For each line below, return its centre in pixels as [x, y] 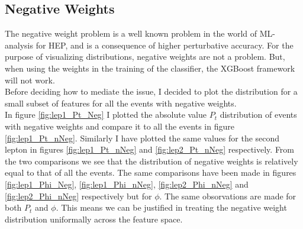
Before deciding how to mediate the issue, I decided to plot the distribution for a [151, 91]
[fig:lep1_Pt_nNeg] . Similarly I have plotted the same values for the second [142, 138]
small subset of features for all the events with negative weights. [121, 103]
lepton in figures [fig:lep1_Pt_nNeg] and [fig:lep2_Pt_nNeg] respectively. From [150, 149]
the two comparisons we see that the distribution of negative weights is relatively [151, 161]
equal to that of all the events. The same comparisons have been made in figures [151, 172]
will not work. [30, 80]
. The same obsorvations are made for [228, 196]
